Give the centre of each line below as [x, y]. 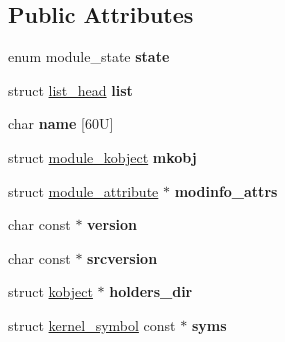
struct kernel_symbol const [92, 324]
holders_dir [151, 291]
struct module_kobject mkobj [102, 156]
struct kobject [50, 291]
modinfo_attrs [226, 190]
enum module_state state [89, 56]
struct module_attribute [83, 190]
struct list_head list [70, 89]
